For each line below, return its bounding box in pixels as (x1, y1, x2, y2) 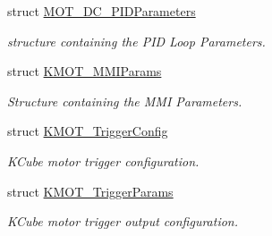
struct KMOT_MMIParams (7, 62, 162, 80)
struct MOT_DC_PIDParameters (7, 2, 196, 20)
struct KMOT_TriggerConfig (7, 122, 168, 140)
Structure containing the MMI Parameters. (7, 91, 242, 110)
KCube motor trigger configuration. (7, 151, 200, 170)
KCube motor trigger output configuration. (7, 212, 239, 231)
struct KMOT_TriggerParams (7, 181, 174, 200)
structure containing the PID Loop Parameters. (7, 31, 266, 50)
